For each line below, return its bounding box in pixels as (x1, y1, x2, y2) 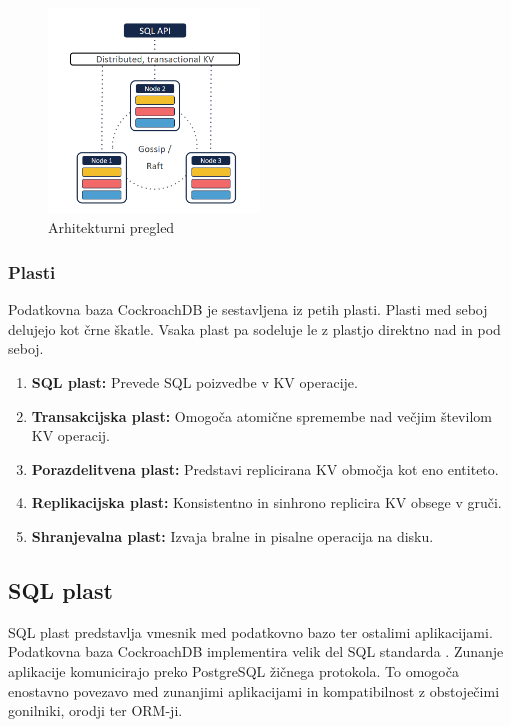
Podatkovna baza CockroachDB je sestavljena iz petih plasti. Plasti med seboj (8, 299, 488, 320)
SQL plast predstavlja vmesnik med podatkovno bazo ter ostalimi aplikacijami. (8, 621, 493, 642)
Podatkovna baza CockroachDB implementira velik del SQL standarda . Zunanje (8, 641, 504, 662)
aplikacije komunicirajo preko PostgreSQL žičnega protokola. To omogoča (8, 660, 459, 681)
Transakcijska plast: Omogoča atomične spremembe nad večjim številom (31, 405, 492, 426)
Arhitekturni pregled (48, 217, 175, 238)
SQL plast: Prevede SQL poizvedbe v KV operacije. (31, 371, 358, 392)
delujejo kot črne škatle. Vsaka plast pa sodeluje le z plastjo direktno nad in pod (8, 318, 501, 339)
